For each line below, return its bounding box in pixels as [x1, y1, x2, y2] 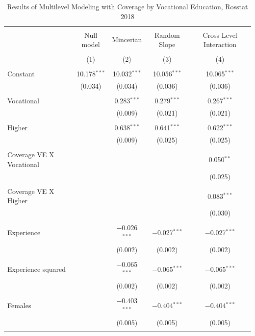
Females [7, 300, 31, 311]
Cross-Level [203, 29, 237, 40]
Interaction [204, 39, 237, 49]
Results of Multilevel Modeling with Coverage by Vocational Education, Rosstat [7, 1, 248, 11]
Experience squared [7, 264, 66, 274]
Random [154, 29, 180, 40]
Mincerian [112, 34, 142, 45]
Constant [7, 69, 35, 79]
